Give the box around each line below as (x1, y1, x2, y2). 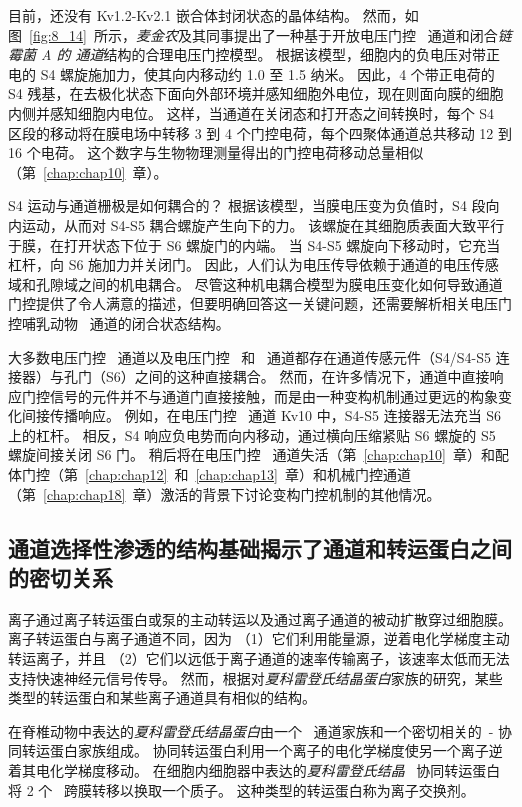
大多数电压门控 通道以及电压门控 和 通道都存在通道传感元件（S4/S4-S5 (8, 346, 491, 367)
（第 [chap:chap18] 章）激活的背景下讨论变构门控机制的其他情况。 (8, 483, 441, 504)
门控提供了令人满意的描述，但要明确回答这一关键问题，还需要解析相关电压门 (8, 293, 512, 314)
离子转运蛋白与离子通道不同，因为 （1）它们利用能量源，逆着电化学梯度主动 (8, 628, 510, 649)
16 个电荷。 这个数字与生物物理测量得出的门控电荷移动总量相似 (8, 142, 424, 163)
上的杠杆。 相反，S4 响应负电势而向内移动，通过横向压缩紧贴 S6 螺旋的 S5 (8, 424, 496, 445)
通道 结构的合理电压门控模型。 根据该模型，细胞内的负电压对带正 (75, 44, 501, 65)
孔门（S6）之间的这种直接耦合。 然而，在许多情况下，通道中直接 (63, 366, 490, 387)
